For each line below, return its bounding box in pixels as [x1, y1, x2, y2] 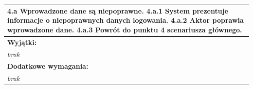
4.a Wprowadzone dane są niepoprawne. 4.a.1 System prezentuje [7, 5, 228, 15]
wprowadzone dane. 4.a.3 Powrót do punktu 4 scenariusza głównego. [7, 24, 242, 34]
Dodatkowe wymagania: [7, 61, 89, 71]
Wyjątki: [7, 37, 37, 47]
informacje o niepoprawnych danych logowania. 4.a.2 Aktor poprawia [7, 15, 244, 25]
